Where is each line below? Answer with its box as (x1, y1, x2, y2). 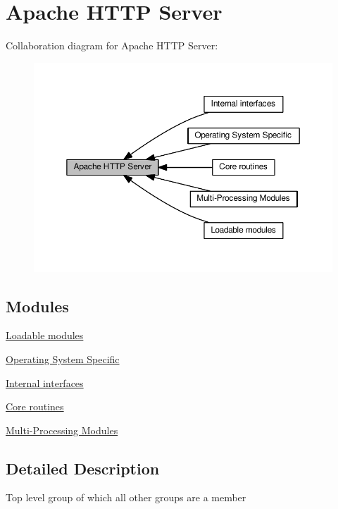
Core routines (6, 399, 64, 414)
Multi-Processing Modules (6, 422, 118, 437)
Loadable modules (6, 328, 84, 343)
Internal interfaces (6, 375, 84, 390)
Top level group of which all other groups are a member (6, 490, 246, 505)
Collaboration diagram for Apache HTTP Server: (6, 38, 218, 53)
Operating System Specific (6, 351, 120, 366)
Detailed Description (6, 457, 160, 479)
